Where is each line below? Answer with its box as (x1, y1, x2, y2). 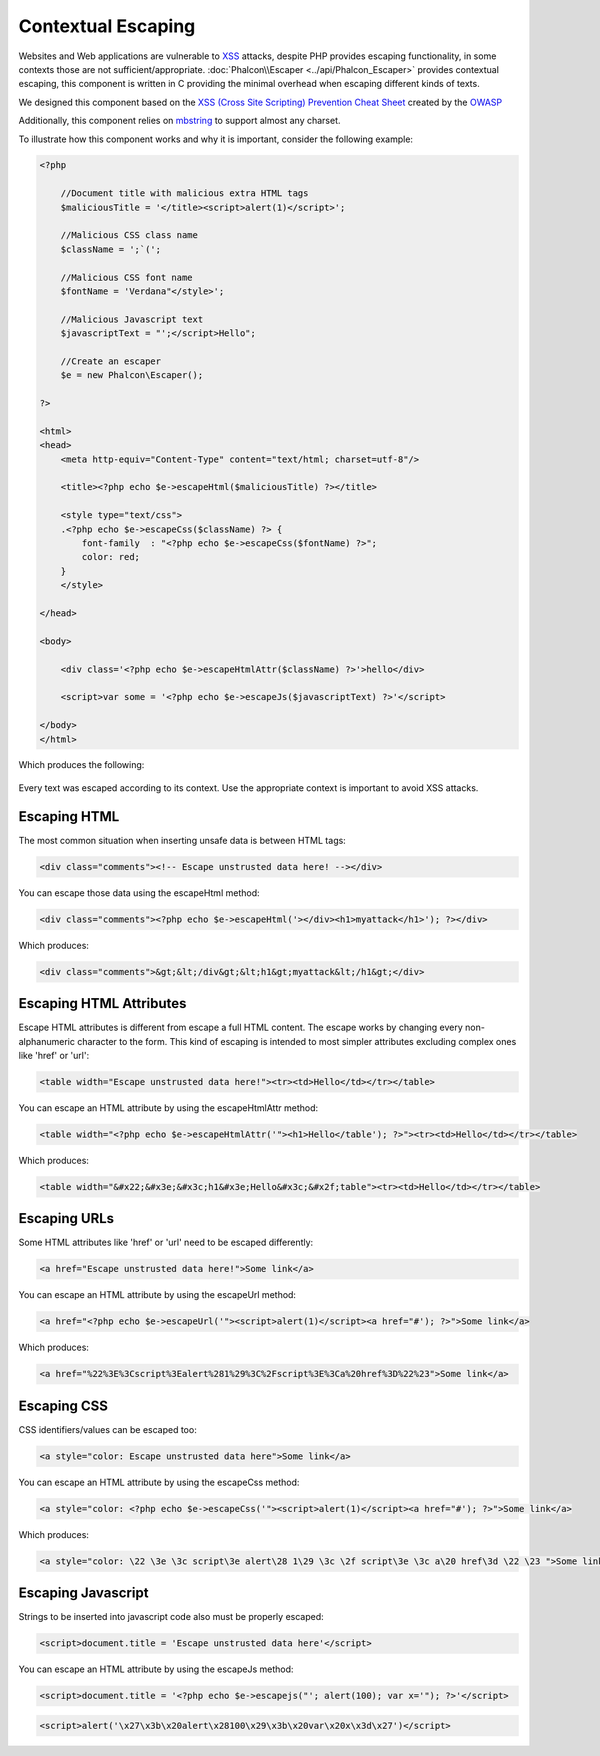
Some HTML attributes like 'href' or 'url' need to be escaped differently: (18, 1236, 314, 1249)
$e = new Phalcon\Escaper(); (60, 370, 204, 381)
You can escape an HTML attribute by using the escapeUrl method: (18, 1289, 297, 1301)
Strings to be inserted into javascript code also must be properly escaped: (18, 1611, 324, 1623)
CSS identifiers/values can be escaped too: (18, 1423, 197, 1435)
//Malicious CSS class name (60, 230, 199, 241)
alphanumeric (18, 1035, 75, 1047)
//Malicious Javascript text (60, 313, 204, 325)
